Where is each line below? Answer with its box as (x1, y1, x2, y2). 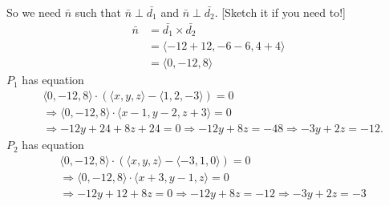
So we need (6, 4, 62, 20)
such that (75, 4, 122, 20)
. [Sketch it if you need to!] (214, 4, 346, 20)
